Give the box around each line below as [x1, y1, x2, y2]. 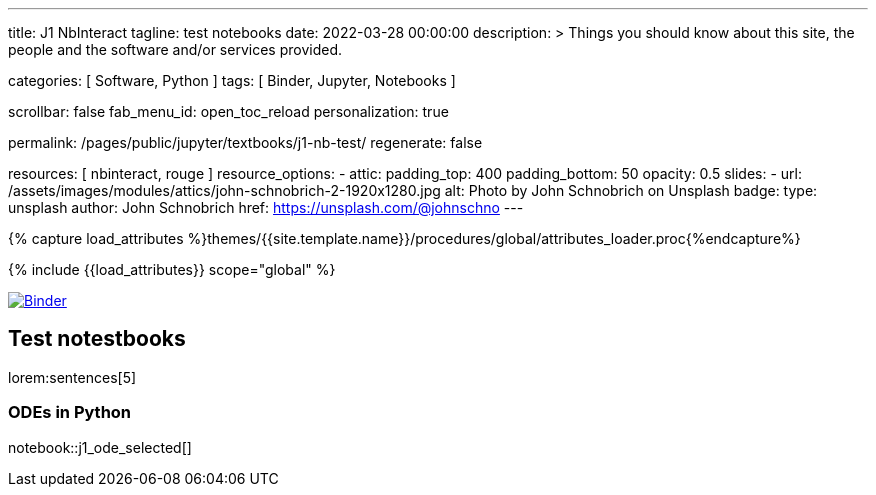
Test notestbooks [8, 326, 186, 352]
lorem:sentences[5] [8, 368, 137, 386]
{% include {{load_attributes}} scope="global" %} [8, 261, 336, 278]
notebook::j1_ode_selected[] [8, 438, 192, 456]
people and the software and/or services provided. [8, 41, 342, 58]
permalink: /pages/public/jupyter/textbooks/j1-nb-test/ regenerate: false [8, 134, 483, 151]
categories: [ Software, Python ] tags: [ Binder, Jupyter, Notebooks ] [8, 72, 456, 89]
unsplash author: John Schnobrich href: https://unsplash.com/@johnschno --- [8, 199, 524, 216]
